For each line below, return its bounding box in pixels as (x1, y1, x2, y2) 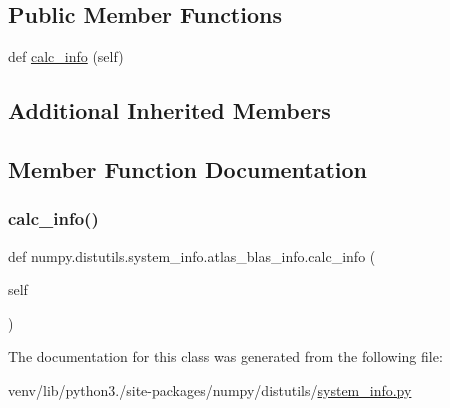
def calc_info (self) (8, 46, 124, 67)
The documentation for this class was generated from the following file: (8, 346, 443, 367)
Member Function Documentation (8, 153, 368, 184)
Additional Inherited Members (8, 95, 331, 126)
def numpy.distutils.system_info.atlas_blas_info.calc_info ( (8, 245, 376, 266)
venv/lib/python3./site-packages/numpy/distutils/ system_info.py (8, 379, 412, 400)
